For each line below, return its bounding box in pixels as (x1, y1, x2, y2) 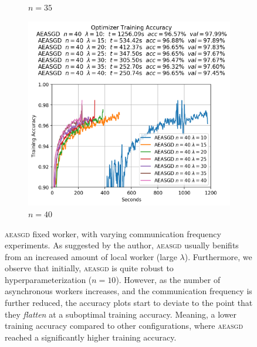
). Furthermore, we (184, 250, 252, 262)
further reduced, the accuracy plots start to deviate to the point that (5, 297, 253, 309)
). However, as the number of (116, 273, 221, 285)
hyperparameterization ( (5, 273, 92, 285)
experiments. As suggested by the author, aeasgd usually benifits (5, 239, 239, 251)
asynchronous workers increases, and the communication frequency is (5, 285, 252, 297)
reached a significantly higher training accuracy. (5, 331, 177, 343)
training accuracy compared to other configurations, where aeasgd (5, 319, 244, 332)
